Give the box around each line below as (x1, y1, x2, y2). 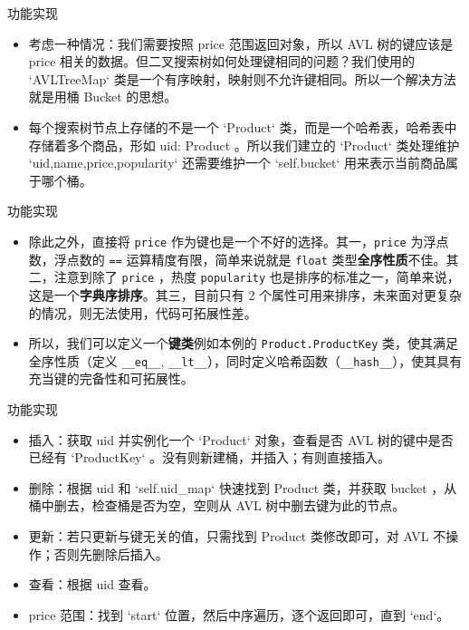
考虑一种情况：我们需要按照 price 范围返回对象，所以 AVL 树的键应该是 (28, 34, 454, 53)
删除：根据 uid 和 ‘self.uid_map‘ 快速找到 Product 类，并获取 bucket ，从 (28, 478, 457, 497)
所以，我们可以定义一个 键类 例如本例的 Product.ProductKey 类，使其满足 (28, 334, 458, 353)
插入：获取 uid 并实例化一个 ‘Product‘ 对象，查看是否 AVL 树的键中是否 (28, 430, 454, 449)
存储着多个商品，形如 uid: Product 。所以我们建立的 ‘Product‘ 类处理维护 (28, 135, 460, 154)
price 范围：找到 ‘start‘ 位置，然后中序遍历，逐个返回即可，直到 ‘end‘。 (28, 605, 450, 624)
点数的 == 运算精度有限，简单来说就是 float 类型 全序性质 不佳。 (66, 249, 446, 268)
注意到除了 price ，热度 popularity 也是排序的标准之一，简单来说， (53, 267, 460, 286)
